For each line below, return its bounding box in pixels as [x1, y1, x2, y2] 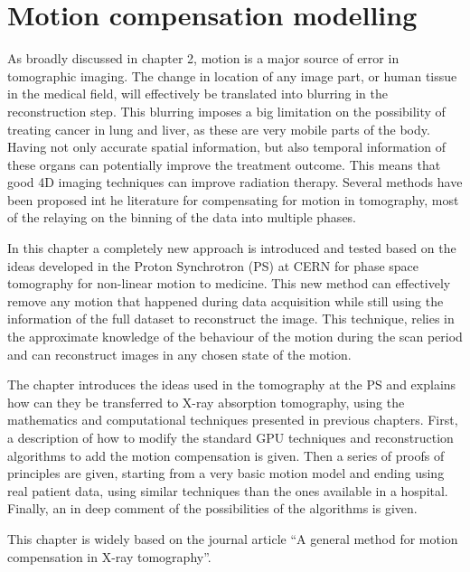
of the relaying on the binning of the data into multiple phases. [7, 208, 357, 227]
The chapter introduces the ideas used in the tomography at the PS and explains [7, 375, 456, 394]
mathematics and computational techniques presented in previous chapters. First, [7, 410, 458, 429]
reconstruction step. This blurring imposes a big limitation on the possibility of [7, 101, 446, 120]
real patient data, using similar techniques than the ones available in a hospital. [7, 481, 448, 500]
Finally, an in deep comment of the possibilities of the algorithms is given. [7, 499, 418, 518]
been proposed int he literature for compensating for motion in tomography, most [7, 190, 459, 209]
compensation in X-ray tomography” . [7, 547, 211, 566]
